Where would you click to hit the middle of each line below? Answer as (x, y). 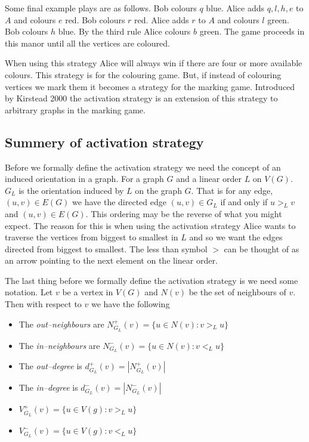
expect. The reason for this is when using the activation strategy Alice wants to (150, 225)
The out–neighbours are (61, 324)
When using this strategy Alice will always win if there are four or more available (154, 63)
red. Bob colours (95, 19)
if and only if (244, 202)
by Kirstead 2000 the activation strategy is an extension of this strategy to (141, 98)
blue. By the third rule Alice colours (124, 31)
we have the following (130, 304)
